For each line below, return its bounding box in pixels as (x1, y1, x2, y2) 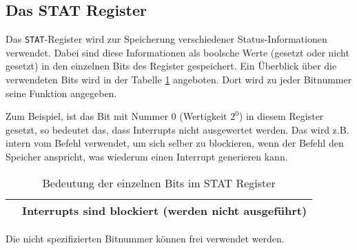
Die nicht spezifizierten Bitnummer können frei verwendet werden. (6, 231, 285, 245)
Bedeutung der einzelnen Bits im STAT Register (42, 174, 276, 191)
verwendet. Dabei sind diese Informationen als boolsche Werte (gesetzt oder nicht (6, 45, 349, 59)
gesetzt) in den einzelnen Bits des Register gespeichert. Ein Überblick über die (6, 59, 337, 73)
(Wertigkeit (179, 109, 227, 123)
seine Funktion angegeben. (6, 85, 117, 100)
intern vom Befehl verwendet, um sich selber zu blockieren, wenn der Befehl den (6, 136, 344, 150)
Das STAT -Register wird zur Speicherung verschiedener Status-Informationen (6, 32, 327, 46)
